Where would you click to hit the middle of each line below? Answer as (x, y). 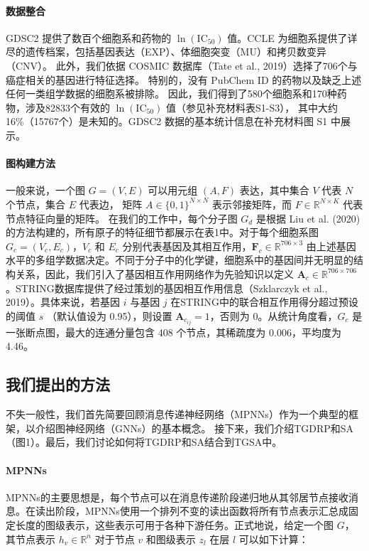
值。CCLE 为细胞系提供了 (287, 37)
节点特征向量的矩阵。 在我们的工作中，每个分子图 (122, 218)
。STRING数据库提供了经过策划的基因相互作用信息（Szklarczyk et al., (167, 288)
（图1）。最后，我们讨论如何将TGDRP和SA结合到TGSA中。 (144, 442)
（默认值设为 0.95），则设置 (109, 315)
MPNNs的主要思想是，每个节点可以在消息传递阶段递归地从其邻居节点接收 (177, 497)
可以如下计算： (274, 539)
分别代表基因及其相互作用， (187, 246)
